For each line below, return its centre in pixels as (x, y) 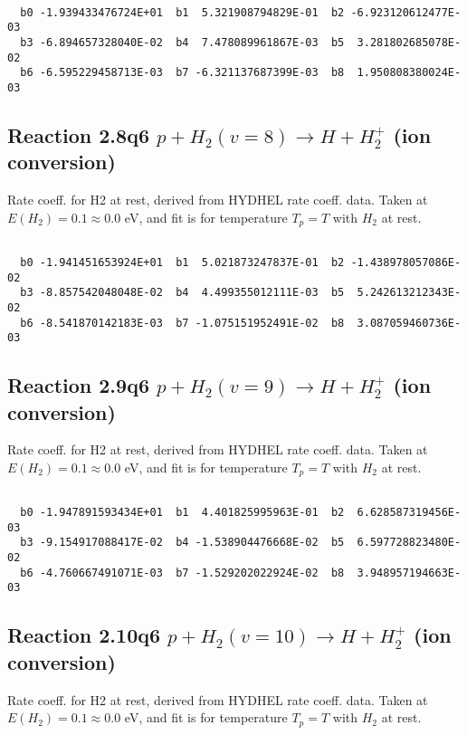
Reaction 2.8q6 (78, 134)
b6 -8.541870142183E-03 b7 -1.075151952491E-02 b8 (182, 323)
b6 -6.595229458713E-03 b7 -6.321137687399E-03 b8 (182, 73)
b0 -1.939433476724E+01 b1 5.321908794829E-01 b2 (182, 12)
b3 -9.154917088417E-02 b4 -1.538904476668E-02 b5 (182, 543)
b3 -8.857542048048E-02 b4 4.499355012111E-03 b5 (182, 293)
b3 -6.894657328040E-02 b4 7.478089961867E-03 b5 (182, 42)
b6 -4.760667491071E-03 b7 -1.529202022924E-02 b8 (182, 573)
